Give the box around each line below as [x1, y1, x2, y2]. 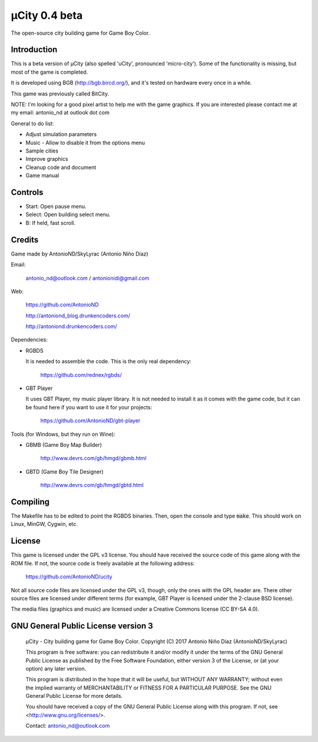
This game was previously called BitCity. [11, 90, 109, 97]
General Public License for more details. [25, 693, 123, 700]
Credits [11, 234, 39, 244]
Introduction [11, 45, 58, 55]
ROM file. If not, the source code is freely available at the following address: [11, 559, 195, 567]
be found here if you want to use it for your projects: [25, 403, 153, 410]
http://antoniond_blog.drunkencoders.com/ [25, 312, 131, 319]
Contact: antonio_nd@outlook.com [25, 722, 110, 730]
